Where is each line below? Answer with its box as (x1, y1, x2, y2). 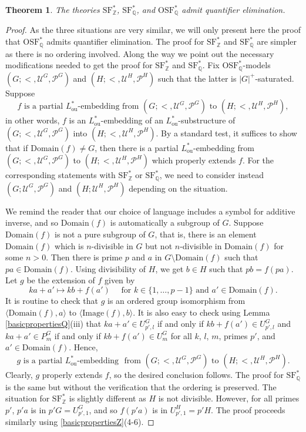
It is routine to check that (5, 294, 98, 306)
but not (145, 239, 173, 252)
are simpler (257, 35, 297, 48)
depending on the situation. (129, 182, 228, 194)
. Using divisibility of (70, 262, 146, 274)
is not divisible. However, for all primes (158, 392, 300, 404)
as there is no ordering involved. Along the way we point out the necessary (5, 47, 274, 59)
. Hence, (69, 341, 98, 353)
